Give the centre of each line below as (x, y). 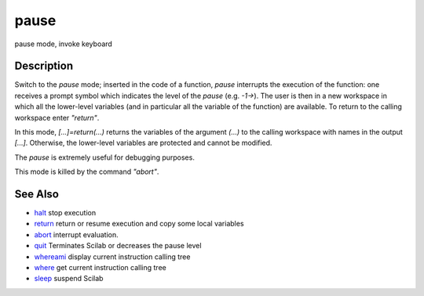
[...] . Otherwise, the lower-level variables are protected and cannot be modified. (143, 143)
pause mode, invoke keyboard (64, 44)
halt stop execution (65, 213)
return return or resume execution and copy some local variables (139, 224)
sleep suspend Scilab (69, 279)
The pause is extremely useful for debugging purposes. (105, 157)
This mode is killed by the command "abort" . (87, 171)
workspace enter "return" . (57, 117)
